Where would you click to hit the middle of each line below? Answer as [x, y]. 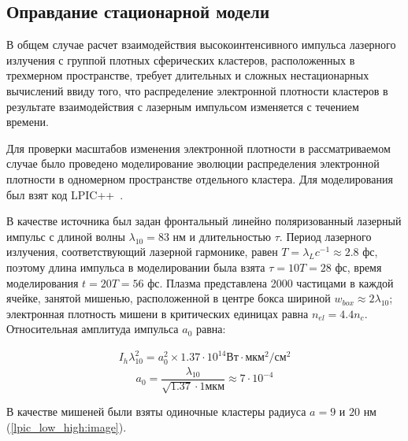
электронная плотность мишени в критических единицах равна [158, 313]
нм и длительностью [222, 236]
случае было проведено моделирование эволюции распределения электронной [193, 163]
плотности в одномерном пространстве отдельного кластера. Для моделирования [200, 178]
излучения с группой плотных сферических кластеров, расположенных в [181, 59]
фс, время [358, 267]
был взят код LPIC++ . [65, 194]
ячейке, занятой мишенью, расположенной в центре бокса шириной [169, 298]
